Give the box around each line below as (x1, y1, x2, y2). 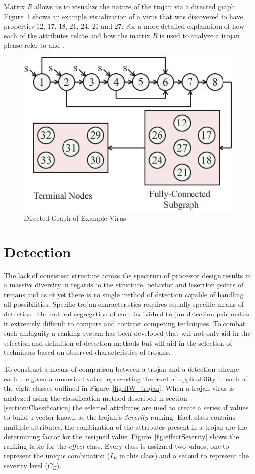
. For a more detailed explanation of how (121, 21, 245, 31)
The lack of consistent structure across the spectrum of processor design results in (4, 270, 251, 280)
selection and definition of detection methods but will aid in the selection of (4, 337, 232, 348)
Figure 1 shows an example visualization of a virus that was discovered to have (4, 11, 243, 21)
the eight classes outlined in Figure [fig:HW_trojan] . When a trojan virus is (4, 383, 234, 393)
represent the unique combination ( (4, 450, 110, 461)
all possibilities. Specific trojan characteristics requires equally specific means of (4, 299, 244, 309)
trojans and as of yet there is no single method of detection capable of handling (4, 289, 244, 299)
